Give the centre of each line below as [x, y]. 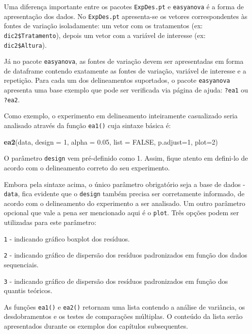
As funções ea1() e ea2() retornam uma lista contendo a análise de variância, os [125, 306]
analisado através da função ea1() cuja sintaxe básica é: [87, 125]
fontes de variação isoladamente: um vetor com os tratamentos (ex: [103, 26]
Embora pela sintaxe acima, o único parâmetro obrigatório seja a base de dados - [125, 184]
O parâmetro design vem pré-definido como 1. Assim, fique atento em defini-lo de [126, 158]
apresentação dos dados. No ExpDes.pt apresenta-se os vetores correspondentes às [126, 16]
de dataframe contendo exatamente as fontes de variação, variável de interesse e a [125, 70]
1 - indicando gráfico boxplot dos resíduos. [67, 238]
